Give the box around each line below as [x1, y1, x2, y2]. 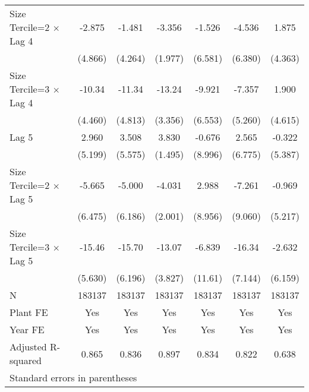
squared [10, 353, 42, 367]
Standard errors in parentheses [10, 371, 137, 384]
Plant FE [10, 305, 48, 319]
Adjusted [10, 340, 47, 353]
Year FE [10, 323, 45, 336]
